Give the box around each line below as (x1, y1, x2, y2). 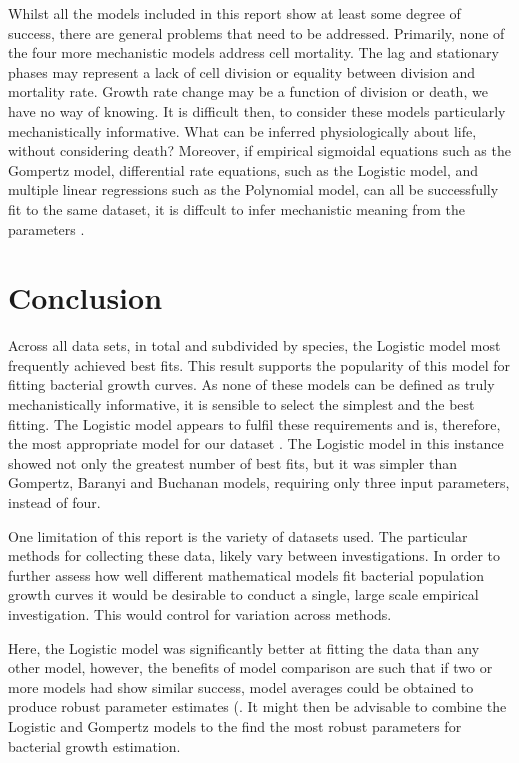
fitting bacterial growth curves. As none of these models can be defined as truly (8, 374, 495, 395)
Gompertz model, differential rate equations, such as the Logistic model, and (8, 159, 479, 180)
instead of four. (8, 492, 101, 512)
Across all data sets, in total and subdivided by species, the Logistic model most (8, 335, 501, 356)
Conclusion (8, 277, 163, 318)
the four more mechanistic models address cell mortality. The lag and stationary (8, 42, 499, 63)
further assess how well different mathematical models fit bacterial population (8, 564, 485, 585)
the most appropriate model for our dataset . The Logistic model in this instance (8, 433, 504, 454)
